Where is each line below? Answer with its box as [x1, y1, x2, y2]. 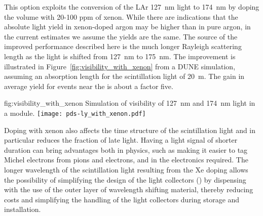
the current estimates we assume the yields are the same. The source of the [4, 31, 238, 41]
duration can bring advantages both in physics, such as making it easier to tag [4, 144, 248, 155]
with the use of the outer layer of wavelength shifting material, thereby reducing [4, 184, 253, 195]
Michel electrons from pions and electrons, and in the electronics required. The [4, 154, 248, 165]
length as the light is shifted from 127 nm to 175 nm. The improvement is [4, 51, 236, 61]
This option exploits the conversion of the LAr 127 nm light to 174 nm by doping [4, 2, 259, 12]
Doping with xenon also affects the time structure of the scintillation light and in [4, 124, 256, 135]
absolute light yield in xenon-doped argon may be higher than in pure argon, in [4, 21, 251, 32]
